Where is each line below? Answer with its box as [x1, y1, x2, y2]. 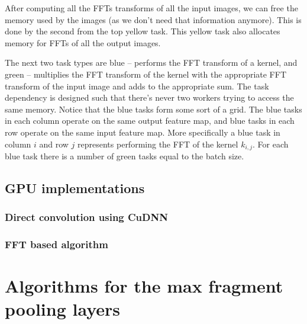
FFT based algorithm [5, 237, 108, 252]
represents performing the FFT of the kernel [77, 137, 238, 150]
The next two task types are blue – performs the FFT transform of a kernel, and [5, 56, 298, 69]
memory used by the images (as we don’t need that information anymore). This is [5, 13, 302, 25]
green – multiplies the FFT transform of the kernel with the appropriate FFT [5, 68, 287, 80]
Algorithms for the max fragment [5, 274, 283, 298]
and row [39, 137, 69, 150]
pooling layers [5, 297, 120, 321]
